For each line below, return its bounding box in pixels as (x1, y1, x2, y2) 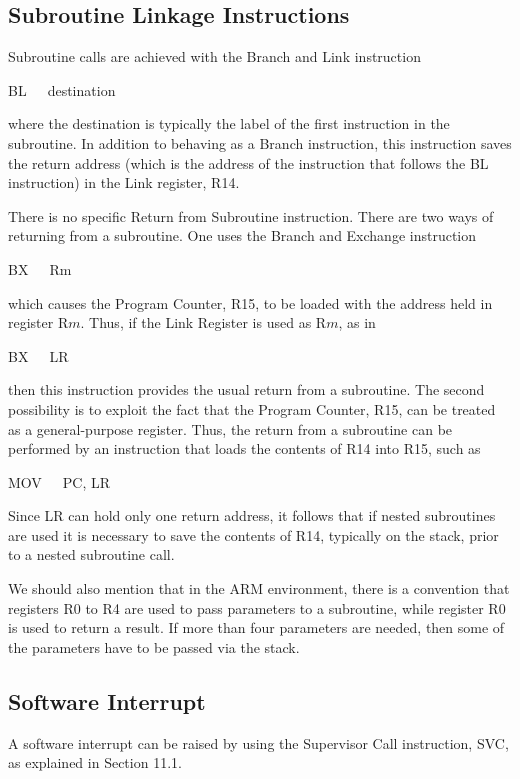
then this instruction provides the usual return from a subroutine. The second (8, 379, 485, 400)
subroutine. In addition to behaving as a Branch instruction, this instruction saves (8, 132, 512, 153)
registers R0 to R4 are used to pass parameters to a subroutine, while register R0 (8, 597, 506, 618)
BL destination (8, 79, 116, 100)
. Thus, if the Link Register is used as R (80, 312, 327, 333)
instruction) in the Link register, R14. (8, 172, 240, 193)
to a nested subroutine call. (8, 544, 175, 565)
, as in (338, 312, 376, 333)
